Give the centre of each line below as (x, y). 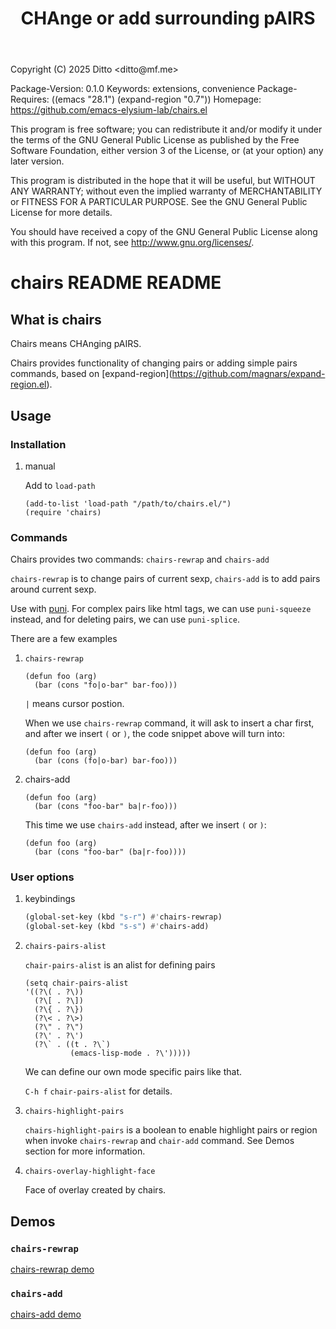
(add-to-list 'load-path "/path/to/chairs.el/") (128, 503)
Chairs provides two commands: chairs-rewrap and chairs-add (140, 559)
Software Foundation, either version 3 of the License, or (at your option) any (167, 151)
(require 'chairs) (63, 512)
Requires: (30, 99)
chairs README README (116, 283)
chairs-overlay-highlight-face (90, 1172)
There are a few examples (64, 639)
